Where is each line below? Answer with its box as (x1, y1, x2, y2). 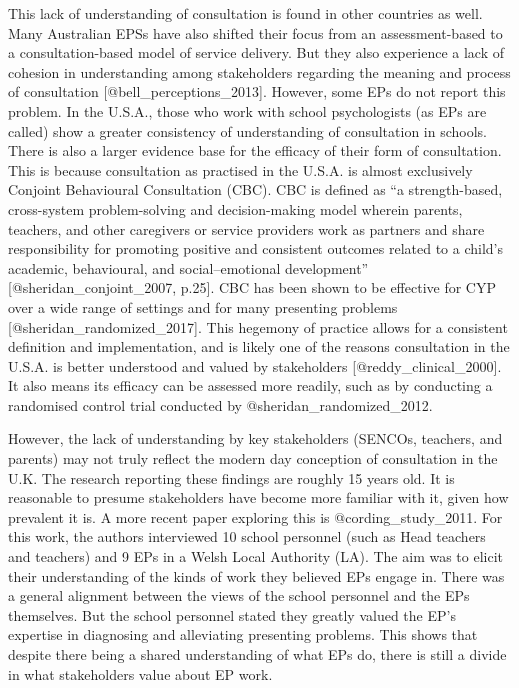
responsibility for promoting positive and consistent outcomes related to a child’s (8, 238, 503, 259)
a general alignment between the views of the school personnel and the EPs (8, 585, 470, 606)
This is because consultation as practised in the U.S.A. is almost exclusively (8, 159, 473, 180)
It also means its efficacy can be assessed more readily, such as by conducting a (8, 375, 493, 396)
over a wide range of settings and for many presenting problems (8, 296, 398, 317)
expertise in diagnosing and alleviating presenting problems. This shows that (8, 624, 478, 645)
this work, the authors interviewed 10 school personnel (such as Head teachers (8, 526, 486, 547)
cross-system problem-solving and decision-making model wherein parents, (8, 198, 463, 219)
